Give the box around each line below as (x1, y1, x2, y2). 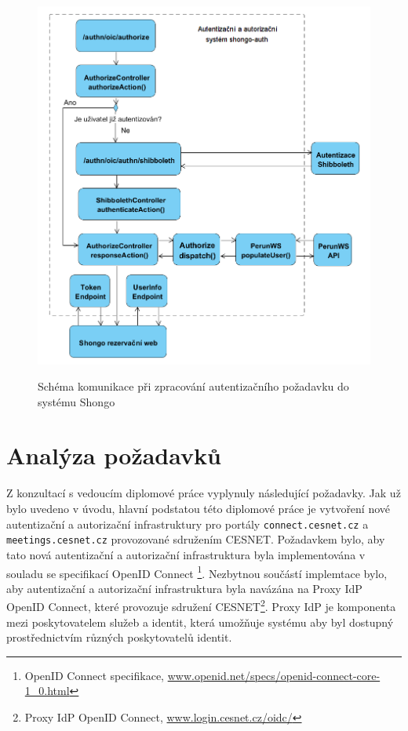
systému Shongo (38, 393, 115, 409)
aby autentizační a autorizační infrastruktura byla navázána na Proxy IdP (6, 580, 362, 596)
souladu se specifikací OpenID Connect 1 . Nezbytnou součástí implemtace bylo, (6, 562, 388, 581)
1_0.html (24, 682, 70, 699)
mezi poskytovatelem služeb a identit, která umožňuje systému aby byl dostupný (6, 613, 394, 630)
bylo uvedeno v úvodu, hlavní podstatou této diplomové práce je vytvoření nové (6, 500, 391, 516)
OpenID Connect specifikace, (24, 667, 165, 683)
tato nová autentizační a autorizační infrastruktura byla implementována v (6, 546, 366, 562)
